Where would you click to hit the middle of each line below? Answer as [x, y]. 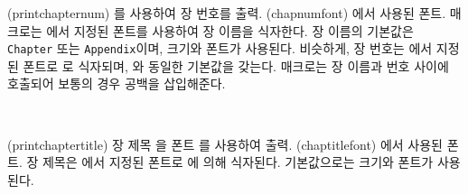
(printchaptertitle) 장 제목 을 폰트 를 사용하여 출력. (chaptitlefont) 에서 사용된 [225, 144]
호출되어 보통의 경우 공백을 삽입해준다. [117, 83]
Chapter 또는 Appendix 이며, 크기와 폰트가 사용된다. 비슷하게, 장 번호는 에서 [220, 48]
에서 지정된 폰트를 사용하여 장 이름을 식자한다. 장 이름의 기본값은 [230, 30]
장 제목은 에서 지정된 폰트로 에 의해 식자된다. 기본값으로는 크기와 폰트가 [230, 162]
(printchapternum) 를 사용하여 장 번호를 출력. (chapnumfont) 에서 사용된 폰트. [227, 13]
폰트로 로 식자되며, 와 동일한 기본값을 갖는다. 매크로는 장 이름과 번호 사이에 [236, 65]
